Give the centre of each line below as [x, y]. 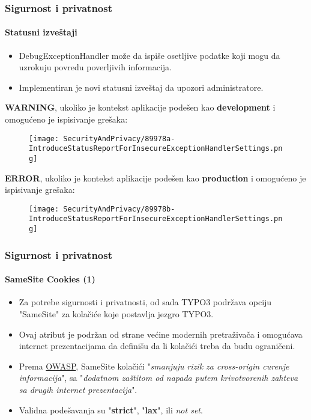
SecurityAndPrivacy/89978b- [119, 209]
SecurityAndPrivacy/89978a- [119, 138]
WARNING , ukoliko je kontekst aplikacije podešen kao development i [140, 107]
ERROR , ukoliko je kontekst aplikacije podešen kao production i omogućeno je [155, 178]
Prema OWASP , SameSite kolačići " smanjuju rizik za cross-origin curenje [154, 366]
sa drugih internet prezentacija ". [78, 389]
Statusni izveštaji [41, 32]
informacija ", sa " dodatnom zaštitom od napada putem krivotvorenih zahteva [159, 378]
